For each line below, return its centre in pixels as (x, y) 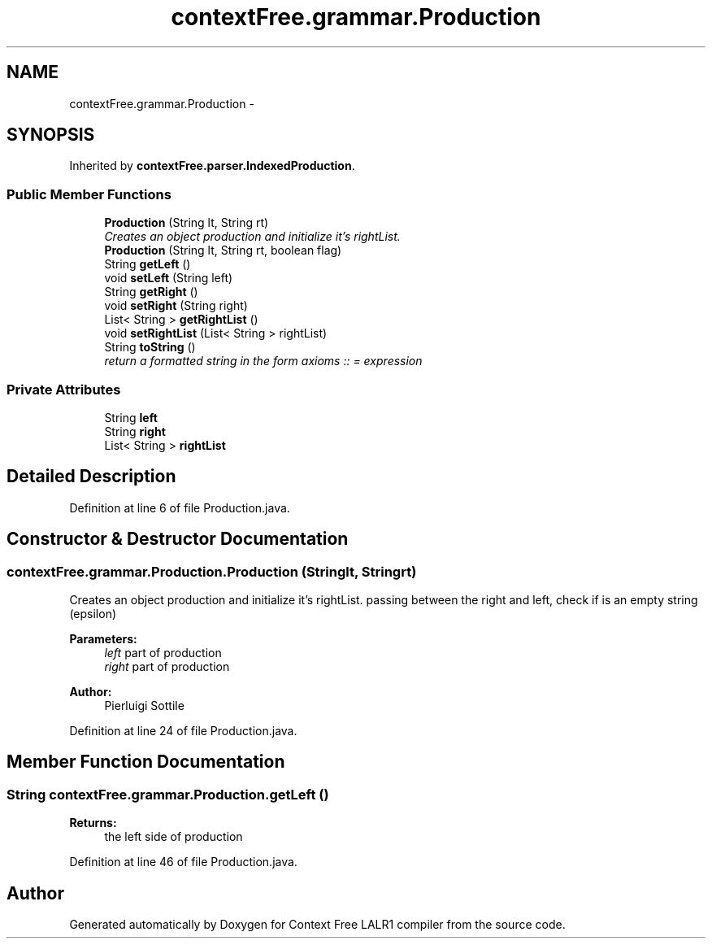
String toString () (150, 347)
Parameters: (103, 639)
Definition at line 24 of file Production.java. (183, 731)
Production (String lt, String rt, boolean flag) (223, 250)
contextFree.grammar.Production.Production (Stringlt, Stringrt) (212, 571)
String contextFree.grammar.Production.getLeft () (168, 794)
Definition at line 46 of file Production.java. (183, 862)
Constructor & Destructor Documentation (178, 539)
